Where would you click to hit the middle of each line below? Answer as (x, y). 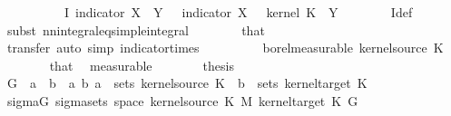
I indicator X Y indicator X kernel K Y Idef (238, 12)
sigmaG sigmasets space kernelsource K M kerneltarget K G (182, 100)
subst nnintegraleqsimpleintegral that (136, 29)
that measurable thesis (142, 65)
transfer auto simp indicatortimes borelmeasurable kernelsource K (225, 48)
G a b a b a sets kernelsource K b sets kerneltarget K (187, 83)
